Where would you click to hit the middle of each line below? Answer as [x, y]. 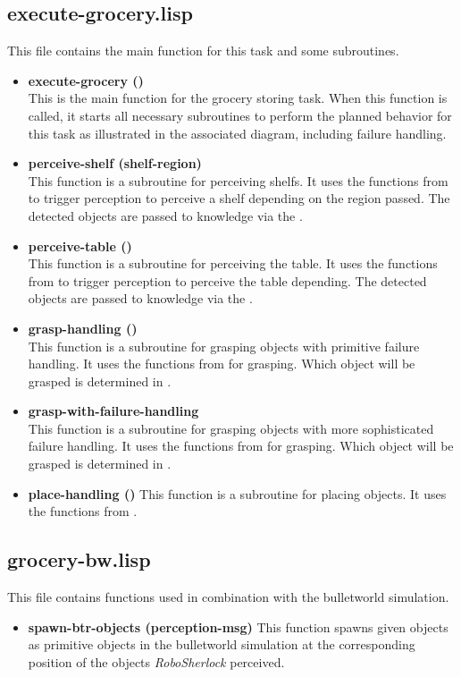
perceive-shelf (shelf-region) [115, 163]
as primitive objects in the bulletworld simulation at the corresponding [222, 644]
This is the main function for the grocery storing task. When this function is [238, 98]
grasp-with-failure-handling [113, 411]
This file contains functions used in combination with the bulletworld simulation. [228, 597]
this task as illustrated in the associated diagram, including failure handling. [237, 133]
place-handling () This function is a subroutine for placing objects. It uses [237, 493]
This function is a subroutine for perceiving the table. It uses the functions [233, 263]
